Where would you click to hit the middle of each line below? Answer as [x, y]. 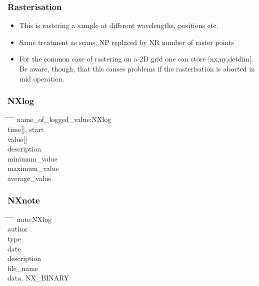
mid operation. [42, 78]
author [18, 229]
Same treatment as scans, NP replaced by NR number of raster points [126, 42]
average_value [29, 178]
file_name [23, 268]
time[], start [26, 129]
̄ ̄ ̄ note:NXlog [29, 219]
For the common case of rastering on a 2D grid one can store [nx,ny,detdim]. [136, 59]
